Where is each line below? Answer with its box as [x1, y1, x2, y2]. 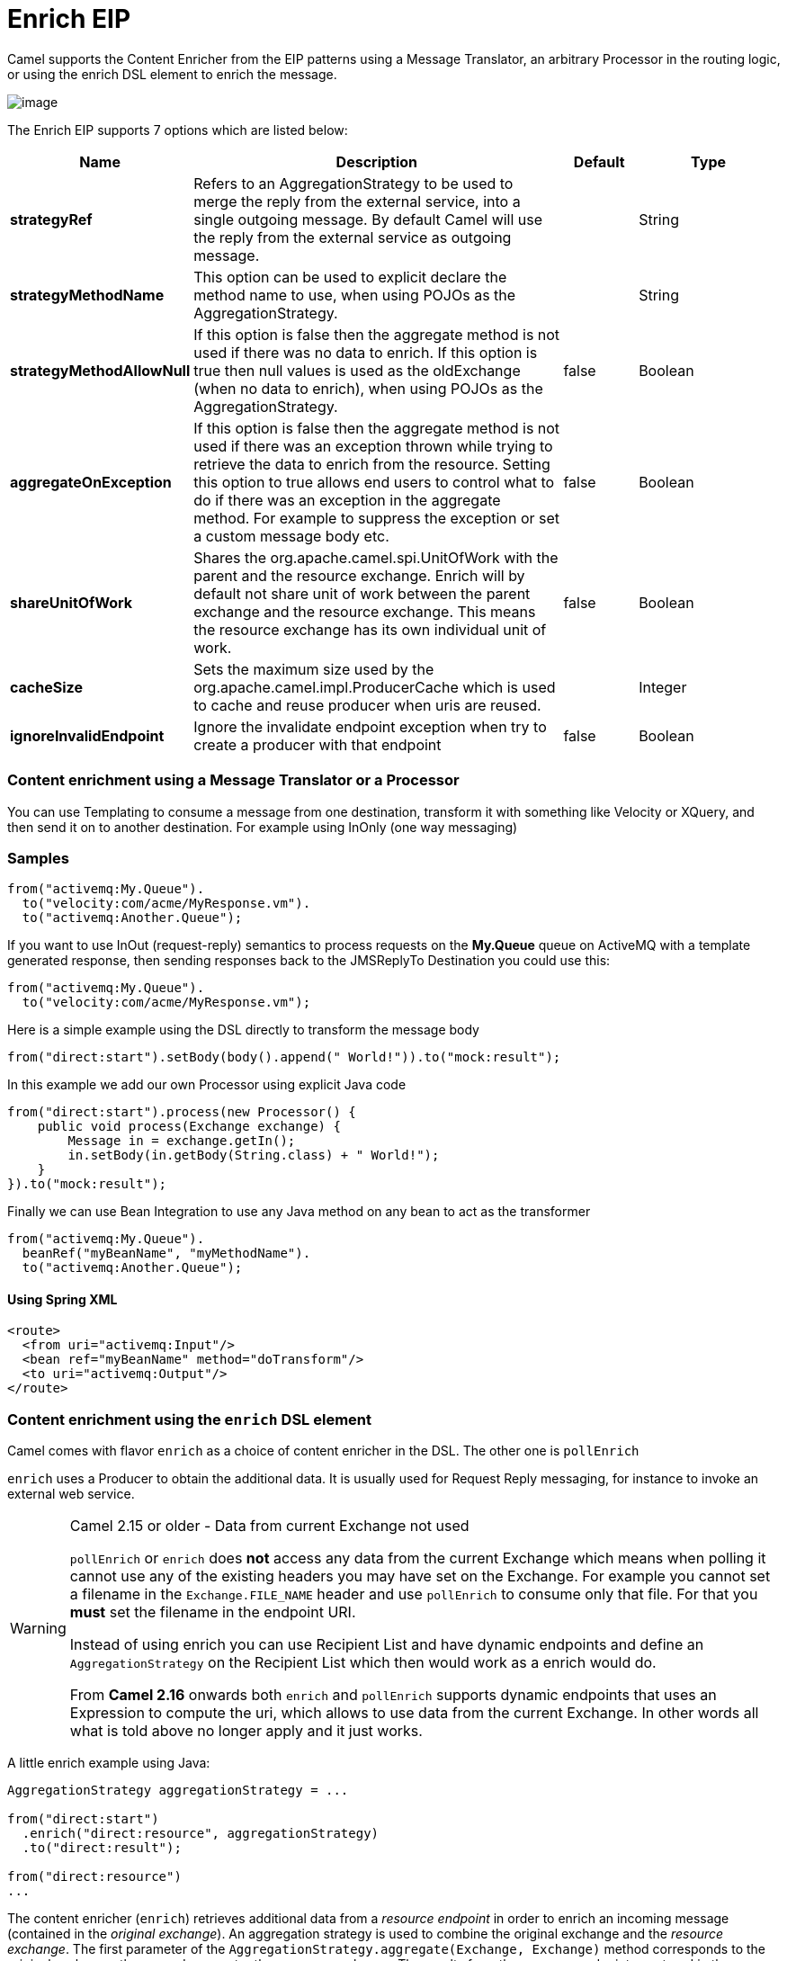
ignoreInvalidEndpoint [10, 726, 165, 745]
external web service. [7, 1486, 135, 1502]
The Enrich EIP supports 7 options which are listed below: [7, 121, 348, 138]
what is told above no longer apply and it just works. [69, 1722, 423, 1741]
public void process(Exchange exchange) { [37, 1119, 341, 1134]
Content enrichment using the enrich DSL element [7, 1410, 372, 1428]
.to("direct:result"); [22, 1840, 182, 1856]
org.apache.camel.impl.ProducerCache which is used [193, 677, 556, 696]
